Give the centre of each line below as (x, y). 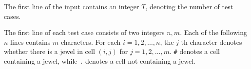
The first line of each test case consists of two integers (84, 32)
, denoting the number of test (189, 6)
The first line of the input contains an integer (72, 6)
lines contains (30, 42)
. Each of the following (214, 32)
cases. (12, 16)
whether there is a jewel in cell (49, 51)
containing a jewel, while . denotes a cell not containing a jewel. (100, 61)
